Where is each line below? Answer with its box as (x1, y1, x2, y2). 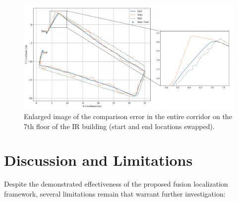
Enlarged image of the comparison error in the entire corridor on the (24, 111, 232, 121)
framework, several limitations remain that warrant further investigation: (4, 188, 226, 199)
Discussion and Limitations (4, 150, 193, 170)
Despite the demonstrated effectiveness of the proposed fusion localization (4, 179, 228, 189)
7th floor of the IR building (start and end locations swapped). (24, 121, 215, 131)
